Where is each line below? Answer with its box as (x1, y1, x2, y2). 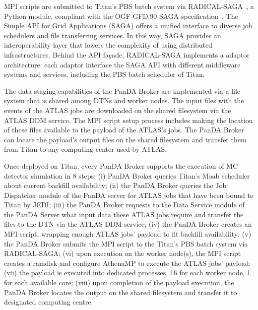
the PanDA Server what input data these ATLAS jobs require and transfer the (4, 209, 244, 219)
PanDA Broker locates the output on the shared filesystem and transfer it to (4, 287, 237, 297)
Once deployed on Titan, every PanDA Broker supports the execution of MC (4, 160, 238, 171)
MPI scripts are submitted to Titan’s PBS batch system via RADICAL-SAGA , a (4, 1, 254, 11)
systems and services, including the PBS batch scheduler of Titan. (4, 69, 205, 79)
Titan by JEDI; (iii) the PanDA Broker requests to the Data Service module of (4, 199, 245, 210)
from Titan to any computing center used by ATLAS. (4, 144, 167, 154)
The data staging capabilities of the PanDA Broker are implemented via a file (4, 85, 241, 96)
